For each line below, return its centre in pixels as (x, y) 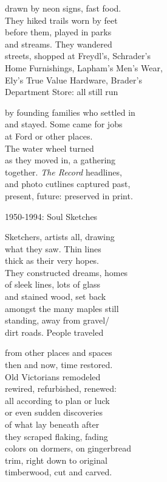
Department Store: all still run (62, 92)
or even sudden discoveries (54, 412)
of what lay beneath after (52, 424)
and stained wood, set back (56, 296)
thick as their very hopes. (52, 260)
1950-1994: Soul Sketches (51, 216)
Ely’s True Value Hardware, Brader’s (73, 80)
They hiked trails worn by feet (61, 20)
